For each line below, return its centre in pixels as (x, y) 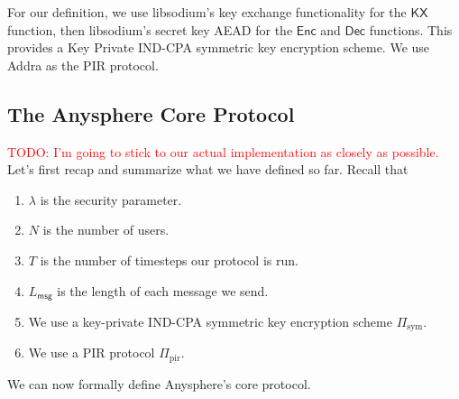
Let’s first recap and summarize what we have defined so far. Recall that (208, 169)
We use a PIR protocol (92, 353)
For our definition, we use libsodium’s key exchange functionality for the (207, 12)
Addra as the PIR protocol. (83, 65)
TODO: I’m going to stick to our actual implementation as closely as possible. (223, 151)
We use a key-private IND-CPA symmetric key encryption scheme (210, 321)
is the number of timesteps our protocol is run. (169, 260)
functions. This (411, 29)
